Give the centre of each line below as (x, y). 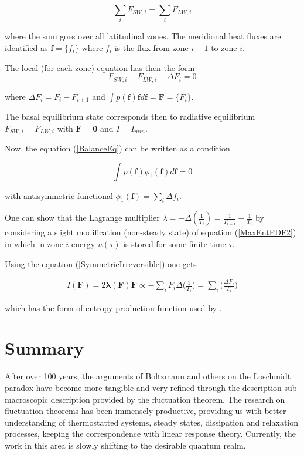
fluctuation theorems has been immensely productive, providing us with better (146, 411)
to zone (224, 47)
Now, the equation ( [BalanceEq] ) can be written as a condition (117, 148)
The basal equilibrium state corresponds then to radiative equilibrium (130, 117)
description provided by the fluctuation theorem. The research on (168, 399)
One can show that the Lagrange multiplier (82, 218)
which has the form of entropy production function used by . (113, 307)
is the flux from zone (151, 47)
